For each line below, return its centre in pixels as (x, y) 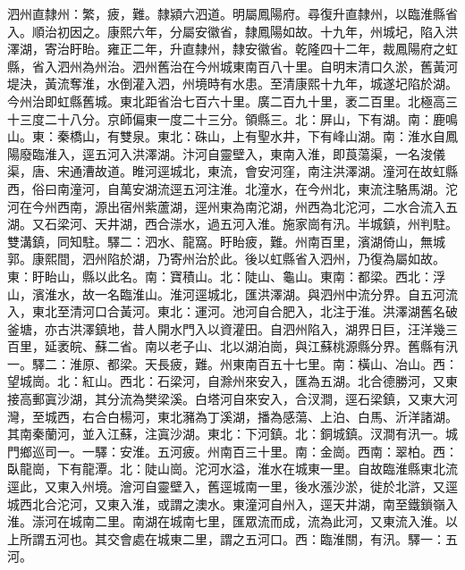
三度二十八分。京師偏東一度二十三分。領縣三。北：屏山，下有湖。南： (226, 118)
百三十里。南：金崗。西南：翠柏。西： (345, 451)
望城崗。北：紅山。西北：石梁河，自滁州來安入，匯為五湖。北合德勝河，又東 (232, 381)
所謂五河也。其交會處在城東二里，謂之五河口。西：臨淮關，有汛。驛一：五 (238, 538)
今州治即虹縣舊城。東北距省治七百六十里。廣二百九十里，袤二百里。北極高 (226, 101)
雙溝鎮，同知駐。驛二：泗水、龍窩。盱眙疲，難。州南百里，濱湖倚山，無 (220, 241)
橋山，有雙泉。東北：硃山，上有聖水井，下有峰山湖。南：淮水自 (257, 136)
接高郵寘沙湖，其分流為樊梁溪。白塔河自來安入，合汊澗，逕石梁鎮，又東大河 (232, 399)
